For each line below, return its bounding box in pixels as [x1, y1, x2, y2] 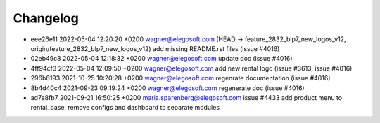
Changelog [13, 10, 79, 26]
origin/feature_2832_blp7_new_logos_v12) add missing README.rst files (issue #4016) [30, 44, 280, 52]
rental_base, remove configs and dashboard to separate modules [30, 103, 220, 112]
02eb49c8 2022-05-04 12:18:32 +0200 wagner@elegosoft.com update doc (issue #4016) [30, 55, 293, 63]
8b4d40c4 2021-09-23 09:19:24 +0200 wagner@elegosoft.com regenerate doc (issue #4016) [30, 84, 305, 92]
